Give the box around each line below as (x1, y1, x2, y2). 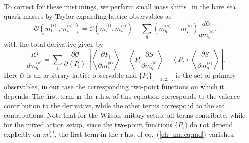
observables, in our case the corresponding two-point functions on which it (4, 81, 224, 92)
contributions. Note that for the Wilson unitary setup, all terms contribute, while (4, 110, 246, 120)
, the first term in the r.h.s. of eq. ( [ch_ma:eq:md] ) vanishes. (54, 129, 235, 139)
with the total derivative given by (4, 39, 103, 49)
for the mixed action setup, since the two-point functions (4, 119, 172, 129)
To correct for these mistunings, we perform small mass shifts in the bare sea (4, 1, 236, 11)
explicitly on (4, 129, 41, 139)
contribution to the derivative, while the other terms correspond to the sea (4, 100, 225, 111)
